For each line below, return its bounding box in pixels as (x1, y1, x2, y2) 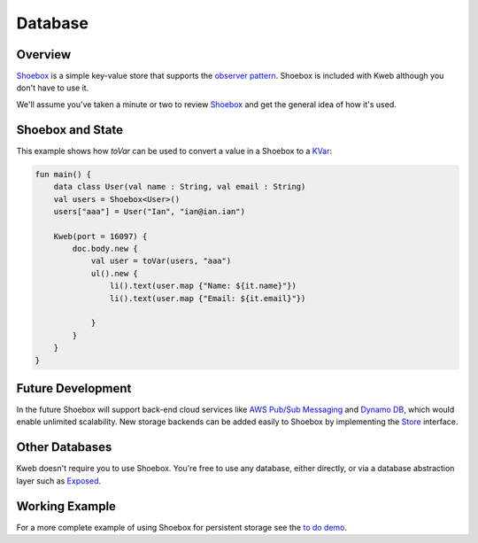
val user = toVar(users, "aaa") (90, 256, 232, 266)
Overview (16, 47, 72, 62)
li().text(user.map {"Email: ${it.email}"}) (109, 293, 306, 303)
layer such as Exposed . (16, 475, 102, 486)
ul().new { (90, 268, 139, 278)
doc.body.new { (72, 244, 139, 254)
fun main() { (35, 169, 92, 179)
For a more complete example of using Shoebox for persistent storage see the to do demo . (16, 522, 348, 532)
